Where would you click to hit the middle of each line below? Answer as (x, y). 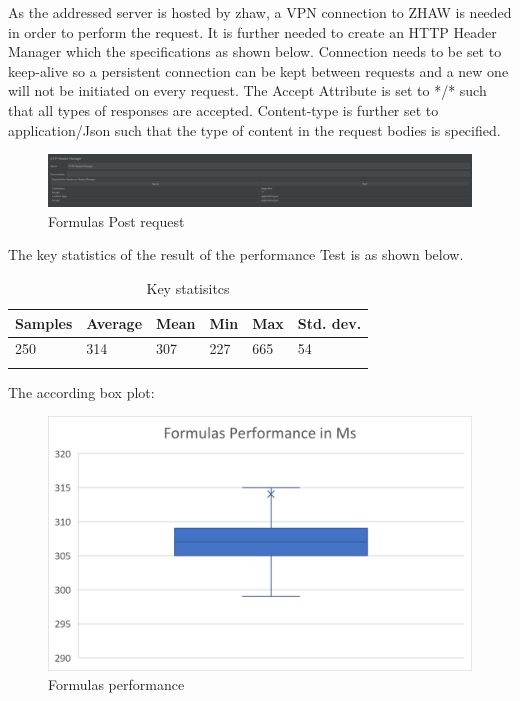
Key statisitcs (188, 287)
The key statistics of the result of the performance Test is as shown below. (236, 254)
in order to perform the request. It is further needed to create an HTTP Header (252, 31)
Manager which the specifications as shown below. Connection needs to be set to (255, 51)
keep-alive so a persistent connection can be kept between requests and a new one (258, 70)
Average (114, 322)
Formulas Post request (116, 220)
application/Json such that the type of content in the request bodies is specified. (254, 129)
